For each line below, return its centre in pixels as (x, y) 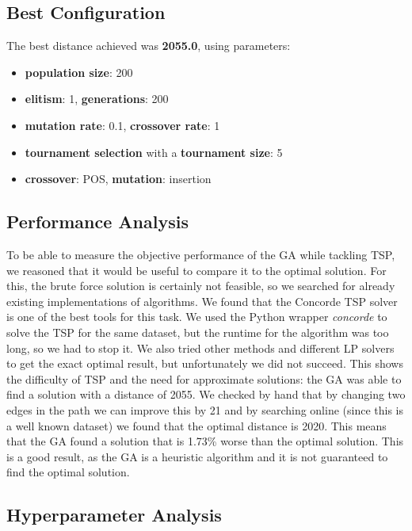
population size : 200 (79, 72)
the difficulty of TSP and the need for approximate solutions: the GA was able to (204, 378)
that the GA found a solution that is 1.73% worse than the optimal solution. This (205, 441)
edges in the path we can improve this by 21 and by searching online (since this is (205, 409)
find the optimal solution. (68, 472)
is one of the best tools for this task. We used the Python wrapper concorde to (197, 317)
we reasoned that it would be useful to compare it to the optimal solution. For (196, 270)
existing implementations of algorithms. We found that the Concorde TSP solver (202, 301)
